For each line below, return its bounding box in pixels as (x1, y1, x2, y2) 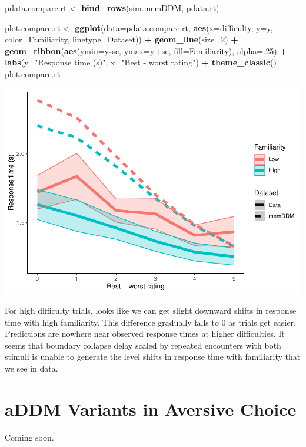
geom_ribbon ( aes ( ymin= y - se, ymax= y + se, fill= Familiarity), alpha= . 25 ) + (5, 44, 287, 57)
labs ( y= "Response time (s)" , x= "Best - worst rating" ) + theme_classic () (5, 56, 277, 68)
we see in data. (5, 362, 58, 374)
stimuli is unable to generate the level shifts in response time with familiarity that (5, 350, 301, 363)
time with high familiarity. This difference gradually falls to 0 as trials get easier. (5, 315, 296, 328)
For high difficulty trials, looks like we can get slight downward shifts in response (5, 304, 297, 317)
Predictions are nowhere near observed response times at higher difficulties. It (5, 327, 285, 340)
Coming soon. (5, 430, 54, 443)
